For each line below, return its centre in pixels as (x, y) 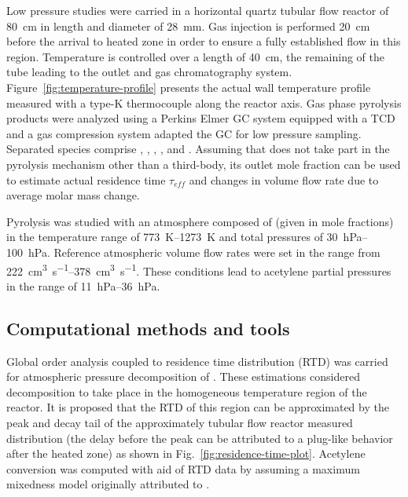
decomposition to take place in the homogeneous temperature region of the (187, 391)
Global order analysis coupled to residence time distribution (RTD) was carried (197, 361)
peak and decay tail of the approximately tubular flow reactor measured (180, 422)
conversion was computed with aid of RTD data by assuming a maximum (183, 468)
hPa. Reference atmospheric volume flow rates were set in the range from (204, 252)
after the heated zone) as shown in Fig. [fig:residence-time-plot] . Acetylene (186, 453)
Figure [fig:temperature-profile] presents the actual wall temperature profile (189, 87)
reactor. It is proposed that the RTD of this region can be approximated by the (198, 407)
